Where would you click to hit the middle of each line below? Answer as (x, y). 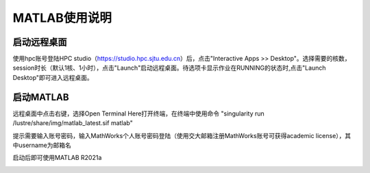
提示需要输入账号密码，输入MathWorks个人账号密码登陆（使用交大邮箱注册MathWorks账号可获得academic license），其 (182, 135)
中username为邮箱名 (42, 145)
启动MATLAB (41, 97)
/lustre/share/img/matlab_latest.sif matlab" (73, 123)
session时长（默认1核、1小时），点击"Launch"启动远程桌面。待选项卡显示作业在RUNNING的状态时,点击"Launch (169, 68)
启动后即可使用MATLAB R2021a (57, 158)
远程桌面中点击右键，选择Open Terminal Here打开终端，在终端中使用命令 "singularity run (139, 114)
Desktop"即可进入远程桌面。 (53, 77)
